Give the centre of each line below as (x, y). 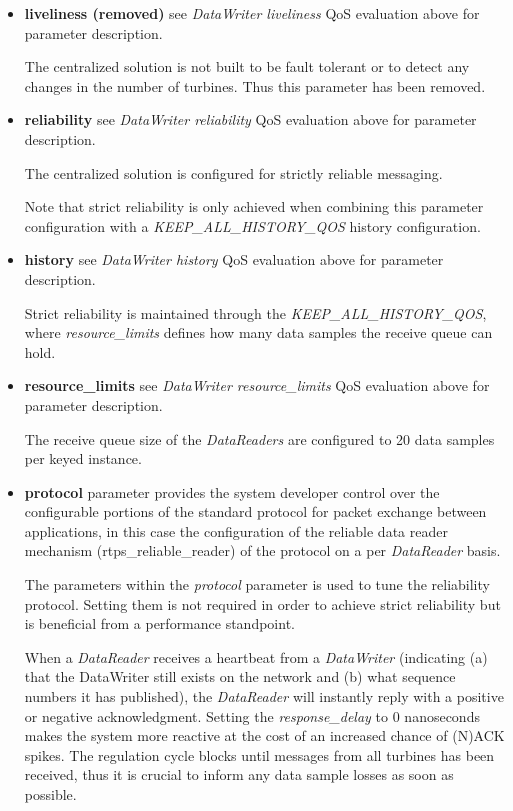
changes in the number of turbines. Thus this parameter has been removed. (255, 85)
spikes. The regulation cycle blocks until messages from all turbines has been (259, 754)
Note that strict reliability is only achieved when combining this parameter (254, 206)
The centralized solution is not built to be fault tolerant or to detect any (247, 66)
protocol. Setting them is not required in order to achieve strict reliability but (262, 603)
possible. (50, 794)
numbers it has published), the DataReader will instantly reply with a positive (264, 696)
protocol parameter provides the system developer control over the (232, 491)
